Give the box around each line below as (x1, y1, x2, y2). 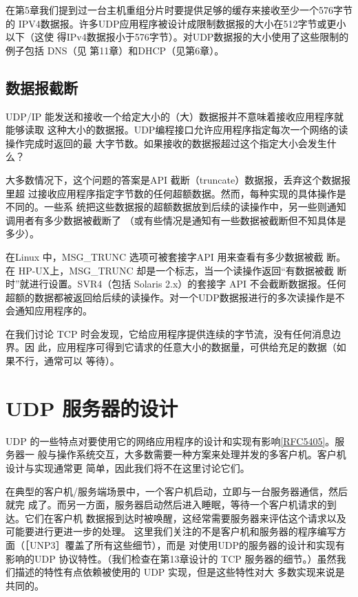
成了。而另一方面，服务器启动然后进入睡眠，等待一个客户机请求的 (28, 497, 327, 512)
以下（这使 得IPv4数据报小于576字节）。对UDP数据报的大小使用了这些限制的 (6, 30, 349, 44)
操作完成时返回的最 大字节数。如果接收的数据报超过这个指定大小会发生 (6, 135, 327, 150)
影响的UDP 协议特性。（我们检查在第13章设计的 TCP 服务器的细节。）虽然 (6, 551, 337, 565)
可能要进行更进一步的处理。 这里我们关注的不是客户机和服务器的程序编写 (6, 524, 337, 539)
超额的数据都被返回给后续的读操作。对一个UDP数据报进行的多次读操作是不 (6, 290, 345, 304)
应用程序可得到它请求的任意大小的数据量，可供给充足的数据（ (56, 340, 337, 354)
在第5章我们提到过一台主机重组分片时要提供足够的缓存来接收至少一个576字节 (6, 3, 352, 17)
